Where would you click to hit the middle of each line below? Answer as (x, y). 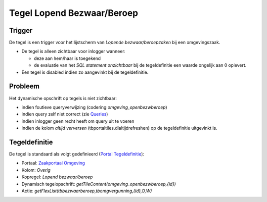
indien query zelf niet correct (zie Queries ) (65, 114)
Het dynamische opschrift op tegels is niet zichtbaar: (63, 98)
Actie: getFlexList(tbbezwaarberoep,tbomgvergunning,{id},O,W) (87, 191)
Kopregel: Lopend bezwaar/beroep (57, 177)
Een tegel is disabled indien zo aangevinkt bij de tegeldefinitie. (85, 72)
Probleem (24, 86)
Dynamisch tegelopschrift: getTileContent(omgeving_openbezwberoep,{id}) (99, 184)
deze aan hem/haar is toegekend (67, 58)
